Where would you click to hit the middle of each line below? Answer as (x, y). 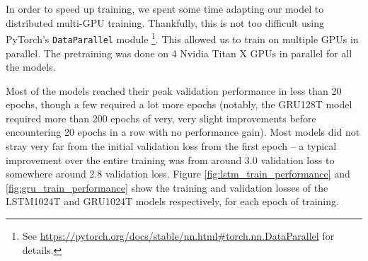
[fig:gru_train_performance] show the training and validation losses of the (167, 187)
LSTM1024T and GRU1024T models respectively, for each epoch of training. (172, 201)
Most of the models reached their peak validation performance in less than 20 (174, 90)
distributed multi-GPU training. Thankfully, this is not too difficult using (165, 22)
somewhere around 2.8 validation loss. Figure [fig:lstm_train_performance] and (178, 174)
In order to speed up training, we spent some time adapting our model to (165, 8)
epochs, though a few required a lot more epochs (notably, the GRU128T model (179, 104)
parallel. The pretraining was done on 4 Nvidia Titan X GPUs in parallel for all (179, 53)
